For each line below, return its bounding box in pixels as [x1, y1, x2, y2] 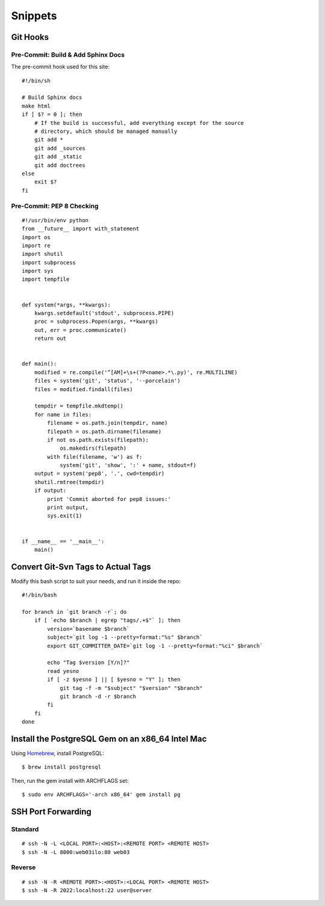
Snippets [11, 9, 57, 22]
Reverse [11, 863, 36, 872]
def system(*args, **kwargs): [22, 301, 111, 308]
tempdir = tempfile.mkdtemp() [34, 403, 123, 410]
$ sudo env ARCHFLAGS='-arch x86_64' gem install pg [22, 791, 181, 798]
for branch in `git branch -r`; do [22, 608, 127, 616]
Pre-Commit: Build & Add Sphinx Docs [11, 50, 125, 59]
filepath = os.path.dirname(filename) [47, 428, 162, 435]
